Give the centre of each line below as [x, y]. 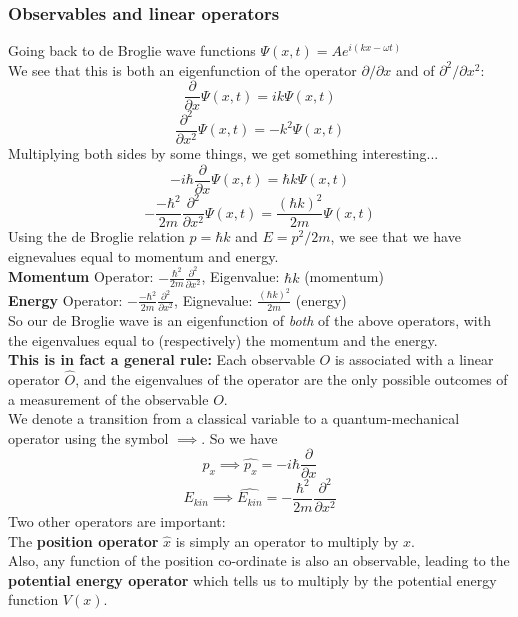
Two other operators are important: [117, 521]
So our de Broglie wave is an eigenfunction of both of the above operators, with [249, 320]
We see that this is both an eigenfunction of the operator [182, 69]
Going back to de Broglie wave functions [132, 50]
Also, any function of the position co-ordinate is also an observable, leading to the [259, 560]
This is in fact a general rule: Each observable [161, 359]
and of [415, 69]
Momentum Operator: [81, 276]
